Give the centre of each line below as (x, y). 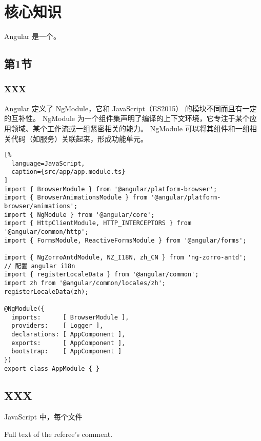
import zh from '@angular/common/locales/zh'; (85, 283)
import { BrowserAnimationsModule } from (76, 198)
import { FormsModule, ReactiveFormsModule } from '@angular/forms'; (125, 240)
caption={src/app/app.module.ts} (68, 172)
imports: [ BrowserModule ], (70, 317)
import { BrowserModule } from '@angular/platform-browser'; (111, 189)
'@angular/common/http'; (46, 232)
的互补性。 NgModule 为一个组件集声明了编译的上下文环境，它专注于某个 (127, 118)
